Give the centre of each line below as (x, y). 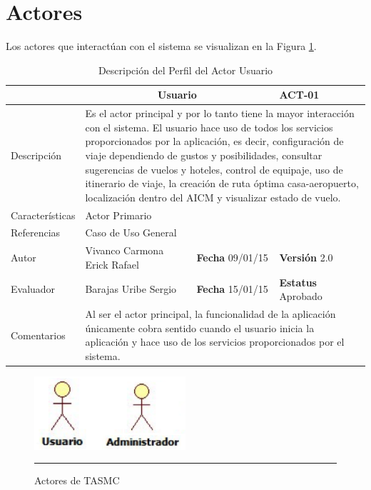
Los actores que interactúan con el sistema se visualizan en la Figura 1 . (161, 46)
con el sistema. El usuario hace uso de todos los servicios (209, 127)
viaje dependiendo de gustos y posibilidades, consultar (204, 155)
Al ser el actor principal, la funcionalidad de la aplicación (210, 314)
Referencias (36, 232)
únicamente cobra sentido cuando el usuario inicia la (200, 327)
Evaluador (33, 289)
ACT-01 (299, 95)
